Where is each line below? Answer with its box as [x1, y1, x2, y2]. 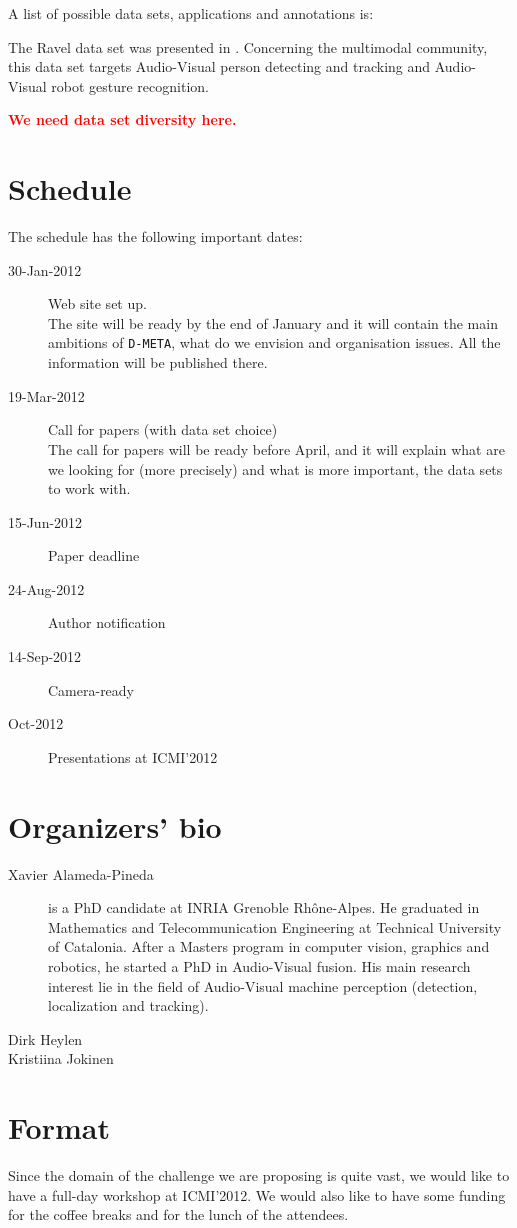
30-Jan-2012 [8, 259, 82, 280]
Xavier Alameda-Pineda [8, 863, 154, 884]
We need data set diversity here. [8, 109, 237, 130]
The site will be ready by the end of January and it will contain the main [48, 312, 498, 333]
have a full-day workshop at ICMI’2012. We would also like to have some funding [8, 1184, 506, 1205]
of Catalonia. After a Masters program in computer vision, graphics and [48, 936, 490, 957]
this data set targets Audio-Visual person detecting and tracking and [8, 56, 431, 77]
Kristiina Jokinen [8, 1048, 114, 1069]
